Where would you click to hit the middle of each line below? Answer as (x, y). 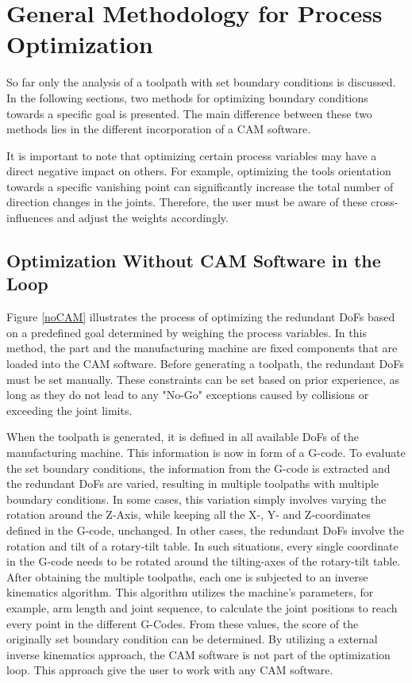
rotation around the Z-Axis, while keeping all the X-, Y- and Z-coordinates (189, 514)
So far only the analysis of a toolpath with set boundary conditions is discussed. (201, 82)
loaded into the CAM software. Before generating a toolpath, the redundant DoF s (205, 364)
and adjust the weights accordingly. (142, 218)
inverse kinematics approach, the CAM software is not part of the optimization (198, 654)
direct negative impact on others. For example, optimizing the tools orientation (199, 171)
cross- (385, 202)
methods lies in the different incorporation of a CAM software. (159, 129)
